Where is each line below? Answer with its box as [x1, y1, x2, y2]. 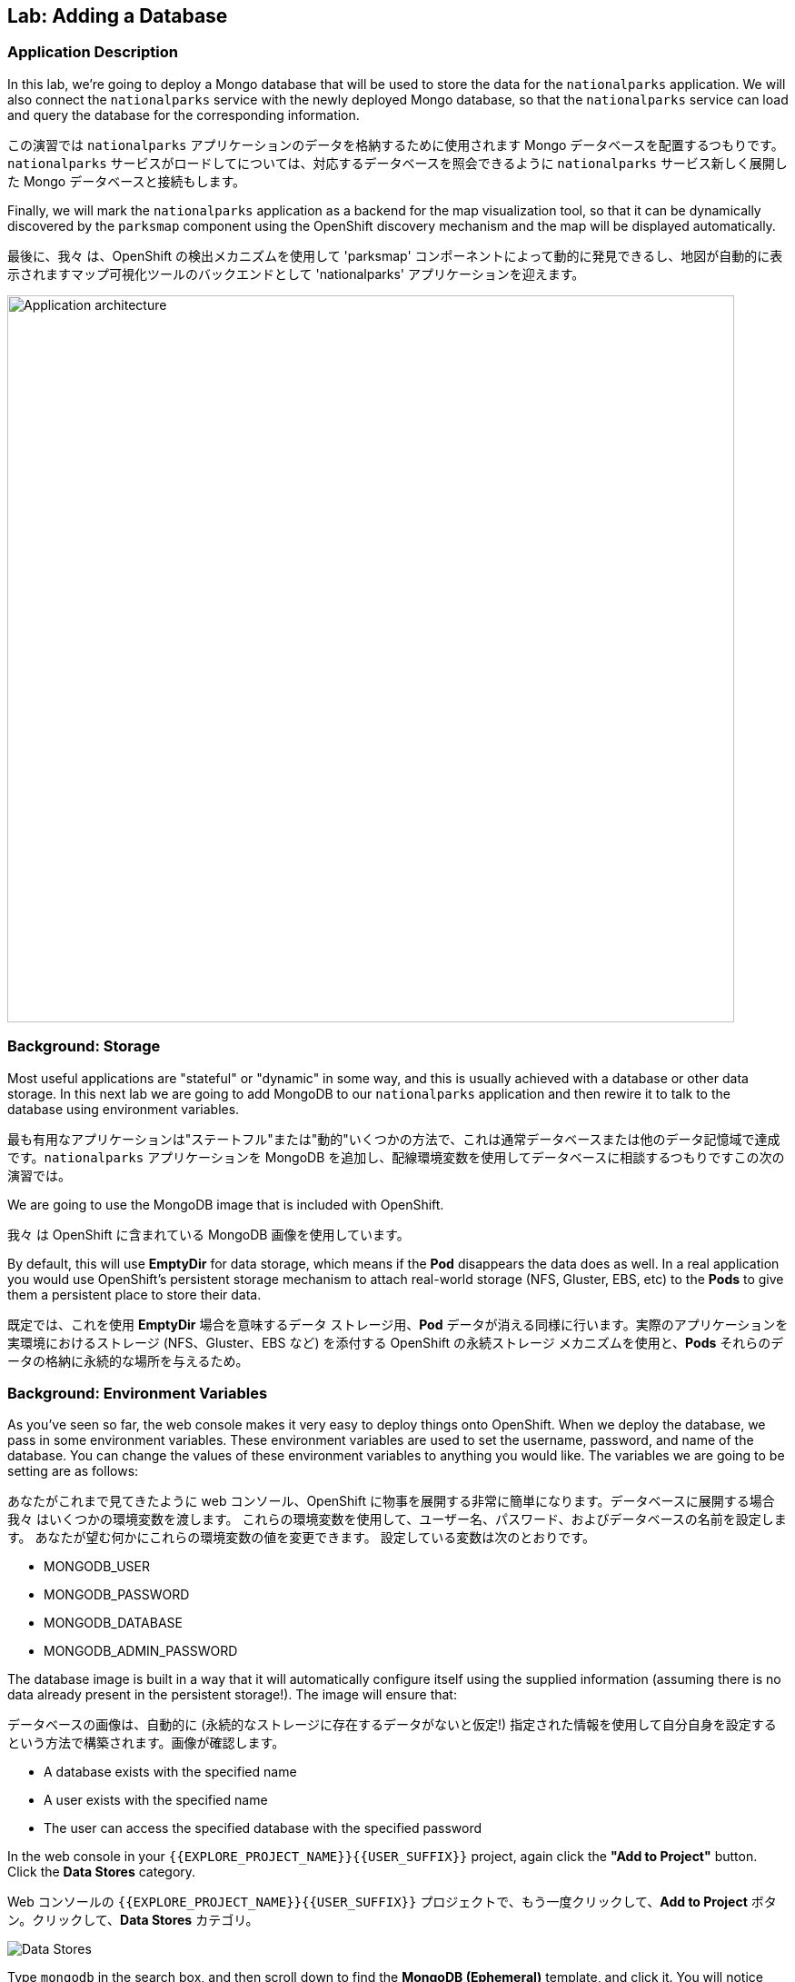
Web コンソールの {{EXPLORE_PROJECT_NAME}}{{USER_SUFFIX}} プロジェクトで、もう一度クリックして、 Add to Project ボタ [7, 1894, 777, 1910]
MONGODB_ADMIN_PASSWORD [44, 1643, 238, 1659]
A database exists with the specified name [44, 1764, 297, 1780]
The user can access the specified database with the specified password [44, 1820, 482, 1837]
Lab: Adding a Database [7, 5, 228, 27]
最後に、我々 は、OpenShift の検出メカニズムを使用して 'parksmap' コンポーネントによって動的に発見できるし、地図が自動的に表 [7, 247, 783, 264]
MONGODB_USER [44, 1559, 150, 1575]
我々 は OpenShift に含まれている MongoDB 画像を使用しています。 [7, 1226, 410, 1242]
